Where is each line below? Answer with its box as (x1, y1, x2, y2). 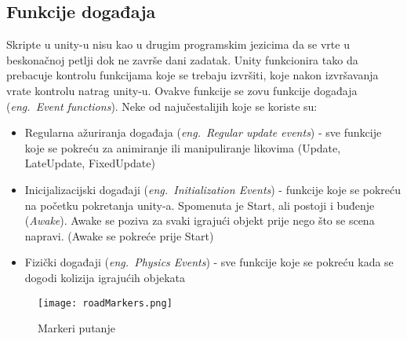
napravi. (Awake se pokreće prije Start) (24, 227, 214, 244)
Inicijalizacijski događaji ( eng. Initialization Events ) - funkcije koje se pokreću (24, 181, 402, 197)
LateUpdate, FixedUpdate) (24, 155, 155, 171)
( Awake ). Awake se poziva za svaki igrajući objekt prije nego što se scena (24, 212, 375, 229)
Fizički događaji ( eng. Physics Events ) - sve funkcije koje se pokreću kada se (24, 254, 394, 270)
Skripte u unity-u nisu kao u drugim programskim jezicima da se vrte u (6, 36, 350, 53)
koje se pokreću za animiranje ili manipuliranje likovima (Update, (24, 139, 341, 156)
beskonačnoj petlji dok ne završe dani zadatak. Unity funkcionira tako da (6, 51, 358, 68)
